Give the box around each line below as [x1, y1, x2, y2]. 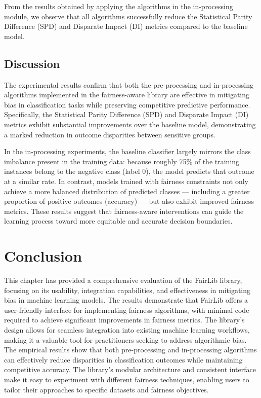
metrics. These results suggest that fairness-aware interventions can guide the [4, 205, 244, 216]
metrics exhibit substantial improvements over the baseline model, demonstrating [4, 119, 256, 129]
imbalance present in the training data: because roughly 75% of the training [4, 156, 240, 166]
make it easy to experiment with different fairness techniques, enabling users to [4, 374, 249, 384]
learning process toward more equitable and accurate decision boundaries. [4, 215, 233, 226]
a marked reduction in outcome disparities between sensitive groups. [4, 129, 215, 139]
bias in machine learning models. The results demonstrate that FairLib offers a [4, 295, 248, 305]
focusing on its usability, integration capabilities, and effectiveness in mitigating [4, 284, 251, 295]
